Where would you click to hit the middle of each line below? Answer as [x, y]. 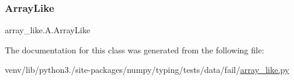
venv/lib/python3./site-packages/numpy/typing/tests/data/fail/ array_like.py [147, 70]
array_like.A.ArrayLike [48, 30]
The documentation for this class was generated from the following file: [134, 49]
